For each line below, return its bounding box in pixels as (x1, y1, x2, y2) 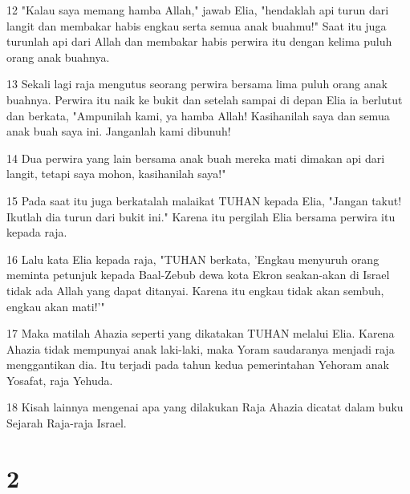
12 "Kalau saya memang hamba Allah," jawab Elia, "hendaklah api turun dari (6, 2, 389, 18)
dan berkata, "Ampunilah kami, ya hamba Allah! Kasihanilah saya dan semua (6, 107, 390, 123)
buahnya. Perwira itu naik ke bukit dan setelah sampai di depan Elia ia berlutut (6, 91, 403, 107)
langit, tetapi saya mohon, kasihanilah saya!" (6, 165, 226, 182)
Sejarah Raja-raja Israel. (6, 415, 127, 431)
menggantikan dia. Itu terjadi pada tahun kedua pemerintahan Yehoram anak (6, 356, 389, 373)
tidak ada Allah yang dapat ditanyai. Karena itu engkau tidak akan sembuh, (6, 281, 384, 298)
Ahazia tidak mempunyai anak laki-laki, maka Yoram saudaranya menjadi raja (6, 340, 395, 357)
